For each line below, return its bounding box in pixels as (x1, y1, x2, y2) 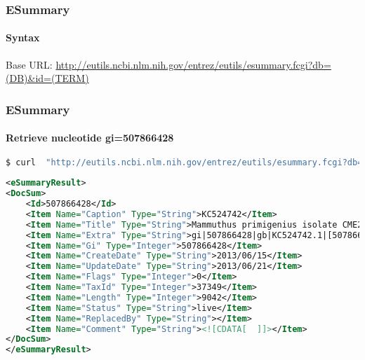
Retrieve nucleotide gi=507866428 (6, 130, 174, 145)
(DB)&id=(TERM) (6, 71, 89, 85)
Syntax (6, 30, 40, 45)
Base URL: (6, 57, 53, 71)
